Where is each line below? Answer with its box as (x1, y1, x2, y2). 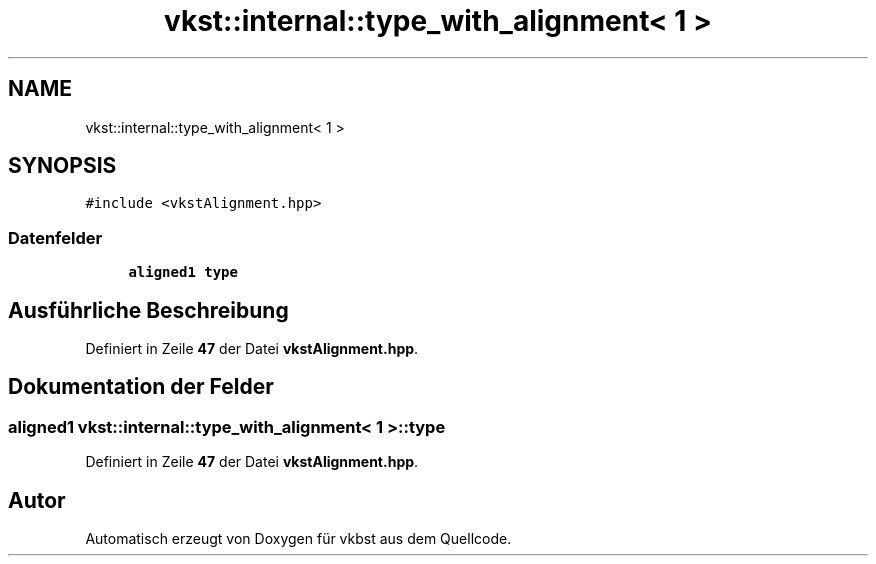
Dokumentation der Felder (8, 374, 274, 400)
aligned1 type (128, 264, 238, 281)
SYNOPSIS (8, 153, 117, 179)
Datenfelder (8, 227, 103, 248)
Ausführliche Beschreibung (8, 297, 289, 323)
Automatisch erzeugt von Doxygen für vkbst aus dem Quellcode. (85, 530, 512, 548)
